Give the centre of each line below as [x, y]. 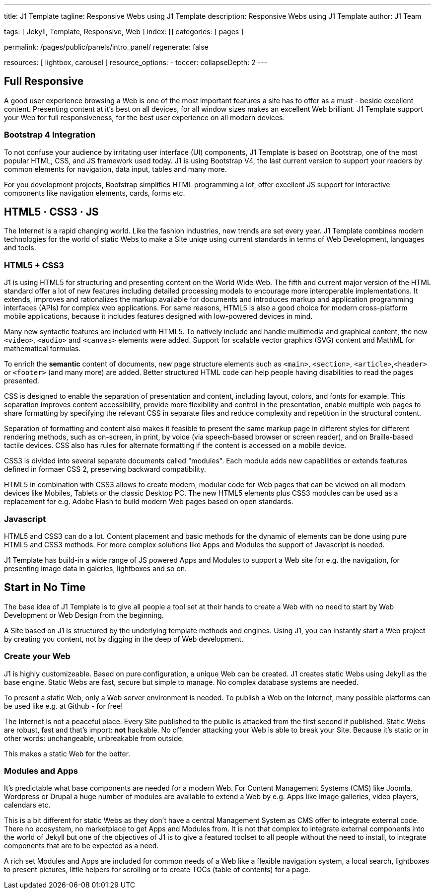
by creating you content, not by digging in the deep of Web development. [124, 639]
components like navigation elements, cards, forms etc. [95, 193]
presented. [22, 381]
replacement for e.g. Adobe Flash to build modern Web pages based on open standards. [149, 502]
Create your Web [37, 656]
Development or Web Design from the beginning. [84, 615]
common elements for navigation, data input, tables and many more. [115, 169]
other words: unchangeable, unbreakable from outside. [94, 738]
